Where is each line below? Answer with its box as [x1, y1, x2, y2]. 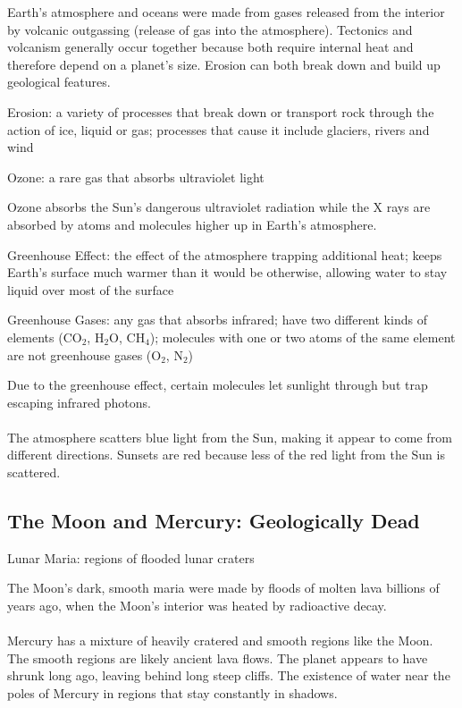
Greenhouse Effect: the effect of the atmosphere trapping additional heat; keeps [7, 245, 442, 264]
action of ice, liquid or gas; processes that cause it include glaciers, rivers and [7, 120, 430, 139]
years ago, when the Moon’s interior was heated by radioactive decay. [7, 596, 387, 615]
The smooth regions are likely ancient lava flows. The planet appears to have [7, 648, 428, 667]
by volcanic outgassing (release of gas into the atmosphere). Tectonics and [7, 20, 413, 38]
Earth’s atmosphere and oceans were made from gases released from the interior [7, 3, 445, 21]
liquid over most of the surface [7, 280, 174, 299]
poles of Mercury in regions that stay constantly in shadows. [7, 684, 338, 703]
